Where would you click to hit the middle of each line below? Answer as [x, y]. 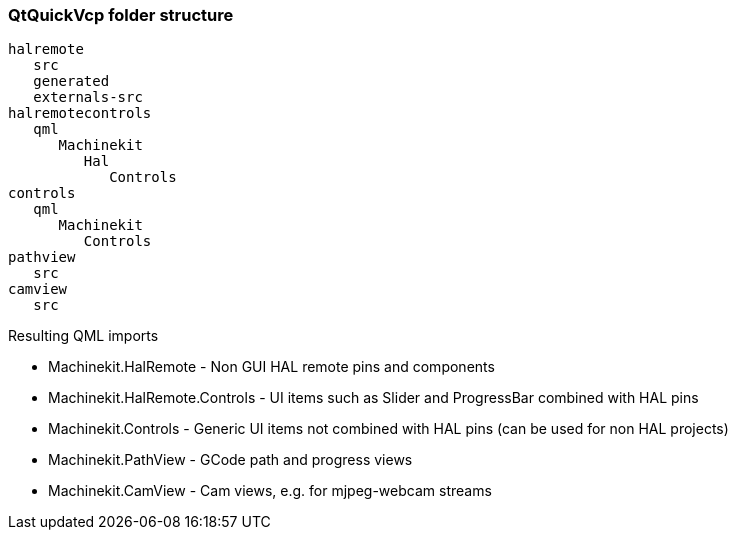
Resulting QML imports [83, 336]
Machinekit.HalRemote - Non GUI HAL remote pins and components [271, 367]
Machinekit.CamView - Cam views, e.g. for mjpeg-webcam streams [270, 491]
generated [71, 81]
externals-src [88, 97]
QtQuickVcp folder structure [121, 15]
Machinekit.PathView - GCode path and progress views [230, 460]
